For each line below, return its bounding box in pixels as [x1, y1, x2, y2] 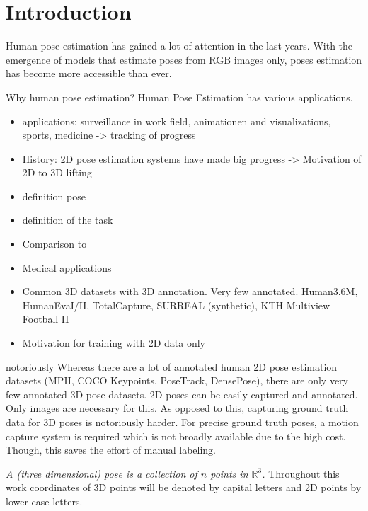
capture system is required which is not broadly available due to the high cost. [6, 428, 346, 443]
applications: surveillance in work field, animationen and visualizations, [22, 113, 331, 128]
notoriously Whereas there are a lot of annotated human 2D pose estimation [6, 359, 338, 374]
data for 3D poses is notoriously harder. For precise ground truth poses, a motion [6, 415, 359, 429]
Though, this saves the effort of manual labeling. [6, 442, 216, 457]
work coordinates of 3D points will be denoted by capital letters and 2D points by [6, 480, 362, 495]
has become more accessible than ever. [6, 66, 172, 81]
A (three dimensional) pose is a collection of [6, 466, 197, 481]
